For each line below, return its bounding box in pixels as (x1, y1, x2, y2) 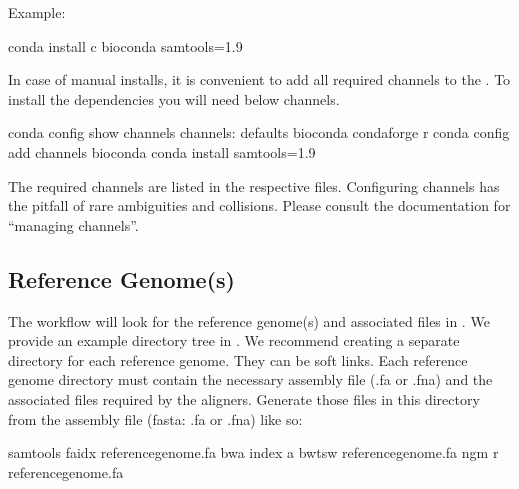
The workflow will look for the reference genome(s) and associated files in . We (8, 310, 490, 331)
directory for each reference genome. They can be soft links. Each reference (8, 349, 468, 370)
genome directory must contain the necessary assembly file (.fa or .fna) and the (8, 369, 493, 390)
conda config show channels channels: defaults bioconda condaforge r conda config (8, 122, 510, 143)
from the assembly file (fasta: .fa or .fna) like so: (8, 408, 303, 429)
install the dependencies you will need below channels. (8, 88, 340, 109)
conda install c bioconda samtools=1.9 (8, 35, 243, 56)
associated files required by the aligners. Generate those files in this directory (8, 388, 480, 409)
